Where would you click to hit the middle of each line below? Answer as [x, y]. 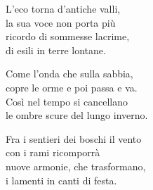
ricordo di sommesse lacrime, [68, 36]
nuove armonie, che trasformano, [76, 166]
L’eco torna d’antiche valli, [63, 8]
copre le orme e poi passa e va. [72, 87]
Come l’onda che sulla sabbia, [69, 74]
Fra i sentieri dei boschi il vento [74, 138]
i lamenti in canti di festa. [61, 180]
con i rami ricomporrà [53, 152]
